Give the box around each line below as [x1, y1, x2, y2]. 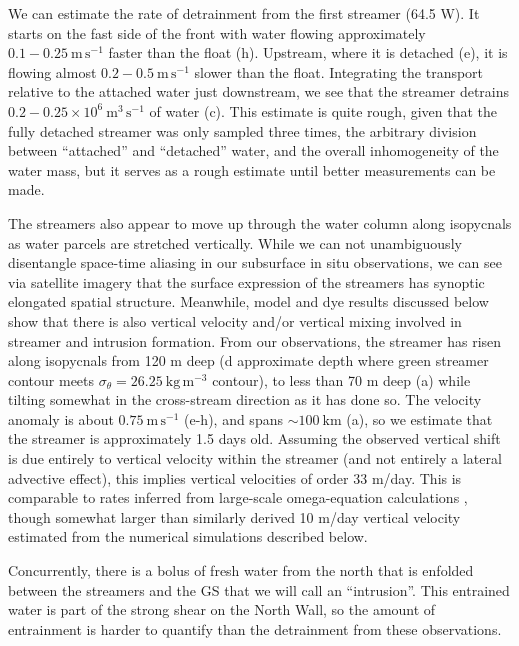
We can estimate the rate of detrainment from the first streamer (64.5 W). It [8, 3, 480, 23]
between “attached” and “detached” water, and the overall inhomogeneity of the [8, 140, 499, 161]
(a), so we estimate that [346, 408, 493, 429]
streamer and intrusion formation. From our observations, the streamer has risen [8, 330, 502, 351]
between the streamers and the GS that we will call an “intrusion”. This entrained [8, 579, 510, 600]
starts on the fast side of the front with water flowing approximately [8, 22, 426, 43]
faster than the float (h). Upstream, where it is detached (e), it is [108, 42, 508, 63]
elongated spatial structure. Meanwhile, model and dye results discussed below [8, 291, 489, 312]
